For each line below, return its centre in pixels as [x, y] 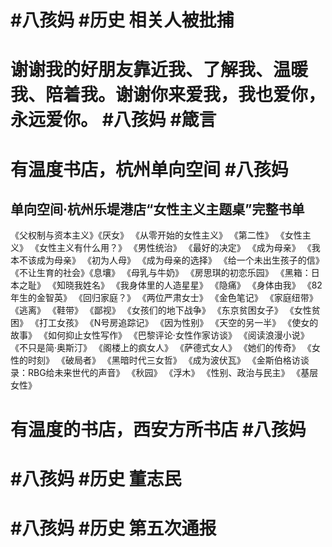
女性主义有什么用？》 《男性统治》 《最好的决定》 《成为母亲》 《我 [179, 248]
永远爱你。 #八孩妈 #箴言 [113, 120]
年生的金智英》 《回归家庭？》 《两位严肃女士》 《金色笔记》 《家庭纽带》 [164, 298]
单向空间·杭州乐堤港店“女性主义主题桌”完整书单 [157, 209]
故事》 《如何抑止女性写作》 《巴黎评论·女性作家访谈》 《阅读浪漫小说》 [160, 335]
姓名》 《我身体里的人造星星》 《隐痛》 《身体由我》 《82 [202, 285]
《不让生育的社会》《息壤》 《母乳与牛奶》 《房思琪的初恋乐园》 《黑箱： [161, 273]
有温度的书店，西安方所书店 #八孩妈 [158, 429]
